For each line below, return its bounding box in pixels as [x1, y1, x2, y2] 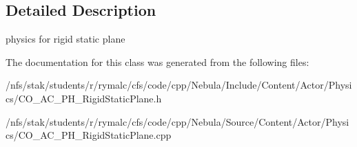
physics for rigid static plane [6, 32, 125, 46]
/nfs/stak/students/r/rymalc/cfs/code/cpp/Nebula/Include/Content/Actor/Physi [6, 78, 352, 92]
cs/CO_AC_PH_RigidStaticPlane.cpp [6, 128, 172, 142]
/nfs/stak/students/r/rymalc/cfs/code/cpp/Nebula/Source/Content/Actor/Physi [6, 114, 349, 128]
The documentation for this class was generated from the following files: [6, 54, 309, 69]
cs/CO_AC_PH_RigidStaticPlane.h [6, 91, 162, 105]
